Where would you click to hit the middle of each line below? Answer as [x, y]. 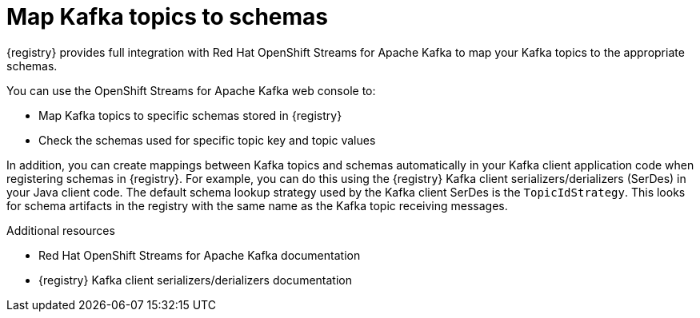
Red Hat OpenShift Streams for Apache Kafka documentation [200, 255]
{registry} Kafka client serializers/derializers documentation [195, 280]
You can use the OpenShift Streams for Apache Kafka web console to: [191, 90]
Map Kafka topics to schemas [168, 17]
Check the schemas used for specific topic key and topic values [207, 140]
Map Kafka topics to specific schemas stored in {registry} [190, 115]
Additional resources [61, 230]
